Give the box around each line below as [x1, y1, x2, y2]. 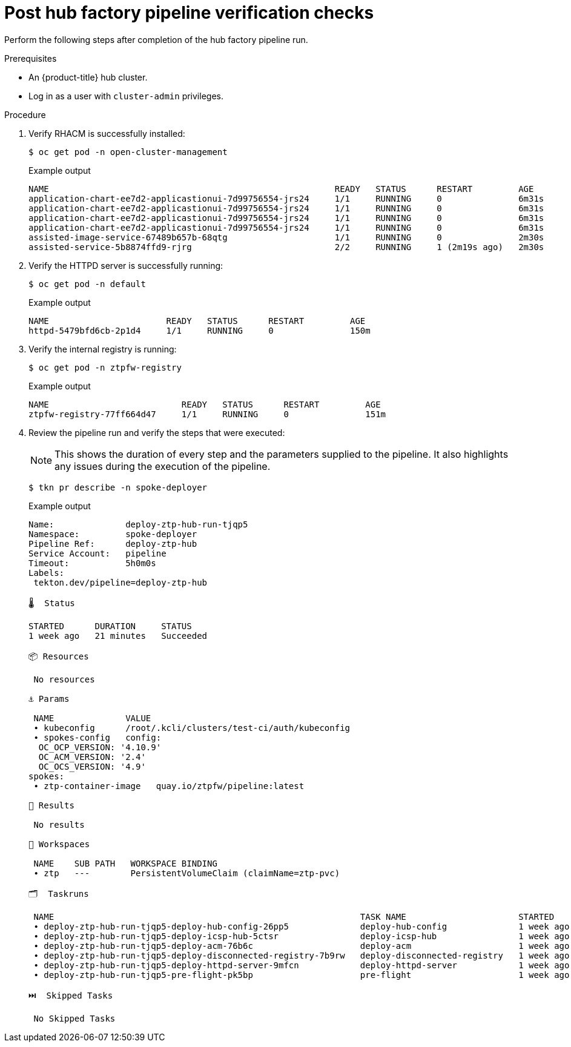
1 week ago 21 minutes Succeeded [28, 630, 208, 641]
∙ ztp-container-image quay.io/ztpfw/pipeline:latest [33, 781, 305, 791]
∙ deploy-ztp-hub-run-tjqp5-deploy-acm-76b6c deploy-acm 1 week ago [33, 940, 570, 951]
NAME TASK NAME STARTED [33, 911, 555, 922]
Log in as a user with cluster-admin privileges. [28, 90, 223, 101]
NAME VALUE [33, 713, 151, 723]
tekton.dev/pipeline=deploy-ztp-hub [33, 577, 208, 587]
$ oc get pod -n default [28, 279, 146, 289]
